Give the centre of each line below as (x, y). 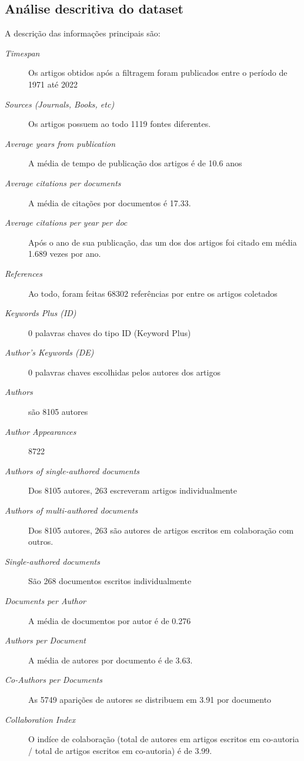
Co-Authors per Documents (54, 680)
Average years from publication (60, 143)
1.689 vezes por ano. (65, 254)
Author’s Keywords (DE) (49, 352)
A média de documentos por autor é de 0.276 (110, 620)
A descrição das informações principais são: (83, 33)
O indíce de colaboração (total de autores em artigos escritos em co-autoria (164, 739)
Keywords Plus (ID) (41, 313)
